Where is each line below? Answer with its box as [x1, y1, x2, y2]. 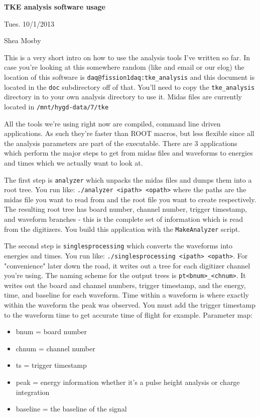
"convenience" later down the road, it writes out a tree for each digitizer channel [4, 260, 250, 270]
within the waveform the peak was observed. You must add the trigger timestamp [4, 300, 255, 310]
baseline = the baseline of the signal [16, 403, 127, 414]
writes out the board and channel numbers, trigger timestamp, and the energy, [4, 280, 246, 290]
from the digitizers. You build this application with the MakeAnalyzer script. [4, 223, 240, 234]
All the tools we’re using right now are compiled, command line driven [4, 118, 221, 128]
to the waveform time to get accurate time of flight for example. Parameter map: [4, 309, 252, 320]
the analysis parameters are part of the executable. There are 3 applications [4, 137, 237, 148]
